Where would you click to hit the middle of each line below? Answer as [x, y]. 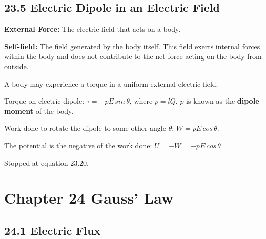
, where [141, 101]
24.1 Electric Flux [53, 230]
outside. [16, 66]
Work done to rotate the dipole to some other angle [85, 128]
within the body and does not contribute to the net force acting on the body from [133, 56]
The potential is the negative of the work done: [78, 145]
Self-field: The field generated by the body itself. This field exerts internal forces [132, 46]
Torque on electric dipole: [44, 101]
